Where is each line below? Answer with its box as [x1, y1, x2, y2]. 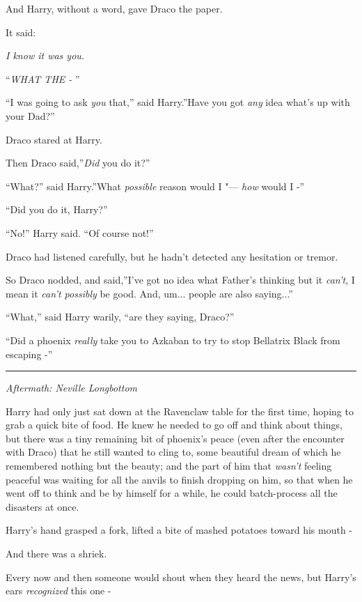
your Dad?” [6, 108, 55, 123]
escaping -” [6, 346, 53, 361]
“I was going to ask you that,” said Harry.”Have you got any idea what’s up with [6, 95, 350, 109]
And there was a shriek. [6, 546, 107, 561]
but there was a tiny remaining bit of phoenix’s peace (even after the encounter [6, 431, 345, 445]
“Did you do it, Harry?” [6, 202, 108, 217]
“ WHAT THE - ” [6, 71, 80, 86]
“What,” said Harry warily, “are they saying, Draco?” [6, 309, 235, 324]
